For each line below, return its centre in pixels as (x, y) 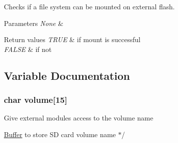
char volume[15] (36, 100)
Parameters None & (34, 23)
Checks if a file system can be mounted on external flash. (89, 6)
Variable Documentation (67, 75)
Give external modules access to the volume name (79, 118)
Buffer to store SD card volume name (60, 134)
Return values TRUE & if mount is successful (72, 39)
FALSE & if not (28, 49)
